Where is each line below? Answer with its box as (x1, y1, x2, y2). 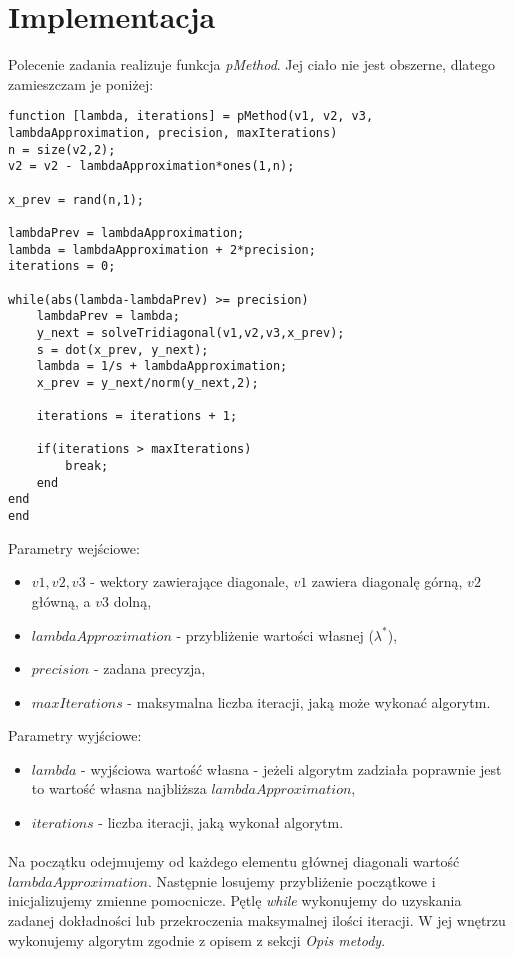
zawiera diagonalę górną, (311, 571, 463, 592)
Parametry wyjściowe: (8, 725, 142, 746)
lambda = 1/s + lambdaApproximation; (36, 359, 288, 374)
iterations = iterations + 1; (36, 409, 238, 424)
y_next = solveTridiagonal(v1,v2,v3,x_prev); (36, 325, 345, 340)
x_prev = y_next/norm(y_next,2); (36, 375, 259, 390)
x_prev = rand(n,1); (8, 192, 145, 207)
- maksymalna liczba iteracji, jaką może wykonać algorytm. (127, 691, 491, 712)
